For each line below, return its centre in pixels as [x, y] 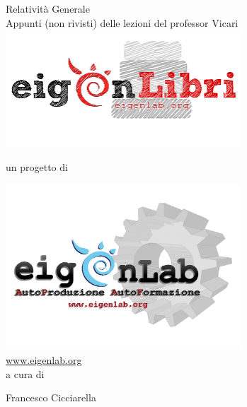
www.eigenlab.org [44, 360]
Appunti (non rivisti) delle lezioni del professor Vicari [122, 22]
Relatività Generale [48, 8]
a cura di [25, 373]
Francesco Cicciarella [51, 397]
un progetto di [37, 167]
